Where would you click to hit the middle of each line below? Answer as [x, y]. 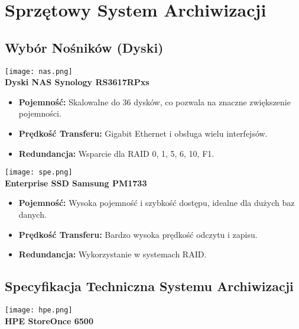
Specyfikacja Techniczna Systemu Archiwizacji [149, 286]
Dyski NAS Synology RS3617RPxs [77, 82]
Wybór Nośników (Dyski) [84, 47]
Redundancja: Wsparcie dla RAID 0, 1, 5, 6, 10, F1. [116, 153]
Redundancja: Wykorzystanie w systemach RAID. [113, 254]
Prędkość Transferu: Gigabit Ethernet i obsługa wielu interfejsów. [143, 133]
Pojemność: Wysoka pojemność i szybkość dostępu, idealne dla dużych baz [157, 203]
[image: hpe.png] [39, 310]
